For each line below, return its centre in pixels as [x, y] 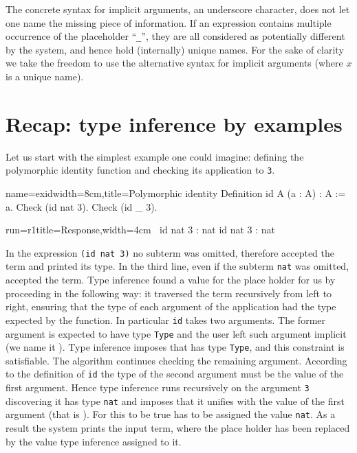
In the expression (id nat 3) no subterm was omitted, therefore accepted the [170, 252]
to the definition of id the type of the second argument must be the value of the [175, 374]
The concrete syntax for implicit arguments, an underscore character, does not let [178, 9]
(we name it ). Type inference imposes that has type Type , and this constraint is [175, 347]
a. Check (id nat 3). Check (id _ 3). [82, 206]
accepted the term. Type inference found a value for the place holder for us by [171, 280]
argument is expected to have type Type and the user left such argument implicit [176, 333]
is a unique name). [45, 77]
